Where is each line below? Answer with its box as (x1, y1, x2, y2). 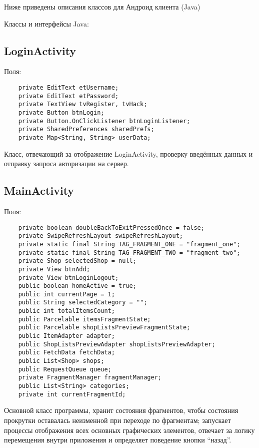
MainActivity (4, 183, 74, 198)
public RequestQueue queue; (18, 365, 111, 373)
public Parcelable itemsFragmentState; (18, 315, 151, 323)
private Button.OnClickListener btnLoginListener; (18, 117, 190, 125)
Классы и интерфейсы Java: (4, 18, 89, 29)
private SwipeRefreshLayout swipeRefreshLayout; (18, 232, 183, 240)
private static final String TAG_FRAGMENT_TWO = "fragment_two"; (18, 249, 240, 256)
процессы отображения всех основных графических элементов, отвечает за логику (4, 424, 255, 435)
